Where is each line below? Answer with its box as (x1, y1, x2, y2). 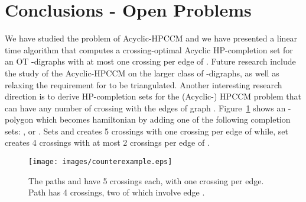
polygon (5, 113, 34, 126)
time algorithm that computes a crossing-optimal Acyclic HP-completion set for (5, 43, 293, 56)
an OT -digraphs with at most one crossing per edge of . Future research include (5, 55, 296, 68)
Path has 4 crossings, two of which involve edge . (28, 186, 205, 198)
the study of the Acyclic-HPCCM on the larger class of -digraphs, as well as (5, 66, 279, 79)
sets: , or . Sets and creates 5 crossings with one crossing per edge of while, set (5, 124, 288, 137)
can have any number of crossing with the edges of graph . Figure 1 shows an (5, 101, 286, 114)
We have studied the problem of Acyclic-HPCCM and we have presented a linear (5, 32, 298, 44)
